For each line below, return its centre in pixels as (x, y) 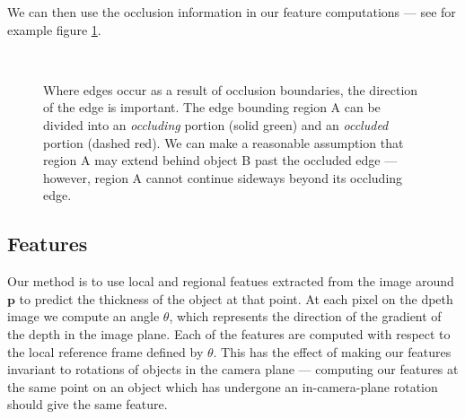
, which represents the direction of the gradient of (305, 316)
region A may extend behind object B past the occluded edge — (220, 160)
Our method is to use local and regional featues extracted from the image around (231, 281)
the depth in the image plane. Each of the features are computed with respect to (229, 333)
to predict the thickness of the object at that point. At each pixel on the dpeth (236, 298)
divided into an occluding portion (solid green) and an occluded (216, 124)
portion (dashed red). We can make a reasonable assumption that (224, 142)
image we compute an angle (83, 316)
